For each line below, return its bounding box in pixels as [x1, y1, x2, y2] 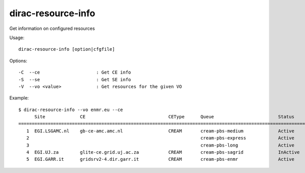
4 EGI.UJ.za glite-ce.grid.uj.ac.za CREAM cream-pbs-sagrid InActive [26, 150, 300, 155]
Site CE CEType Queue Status [34, 114, 295, 120]
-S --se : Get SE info [18, 77, 132, 82]
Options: [9, 57, 27, 63]
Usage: [9, 34, 25, 41]
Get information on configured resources [9, 25, 95, 31]
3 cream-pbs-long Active [26, 142, 295, 148]
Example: [9, 95, 29, 101]
